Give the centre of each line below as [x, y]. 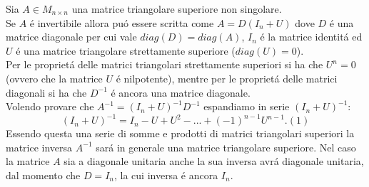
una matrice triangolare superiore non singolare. [177, 9]
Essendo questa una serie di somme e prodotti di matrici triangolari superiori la [180, 133]
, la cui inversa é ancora [166, 175]
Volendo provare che [50, 106]
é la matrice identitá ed [311, 37]
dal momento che [43, 175]
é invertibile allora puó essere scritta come [122, 22]
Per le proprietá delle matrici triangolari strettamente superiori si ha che [165, 64]
